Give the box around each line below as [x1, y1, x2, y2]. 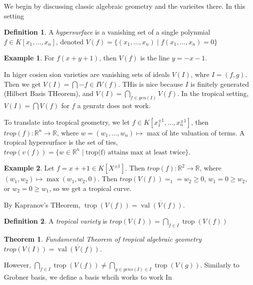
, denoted [56, 36, 84, 46]
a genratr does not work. [77, 100, 151, 111]
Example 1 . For [4, 53, 54, 63]
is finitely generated [190, 78, 249, 89]
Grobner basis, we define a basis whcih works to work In [4, 272, 172, 282]
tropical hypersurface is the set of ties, [4, 137, 118, 147]
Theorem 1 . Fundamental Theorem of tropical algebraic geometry [4, 233, 202, 244]
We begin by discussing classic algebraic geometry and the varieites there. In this [4, 1, 246, 11]
